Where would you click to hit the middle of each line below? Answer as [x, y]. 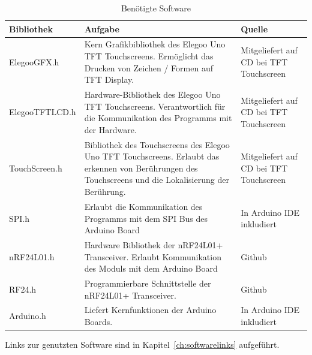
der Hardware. [110, 129]
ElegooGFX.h [34, 61]
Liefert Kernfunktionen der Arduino [150, 310]
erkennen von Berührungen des [141, 168]
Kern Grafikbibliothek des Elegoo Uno [155, 44]
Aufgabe [102, 28]
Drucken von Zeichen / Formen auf [148, 67]
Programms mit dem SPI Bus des [146, 218]
